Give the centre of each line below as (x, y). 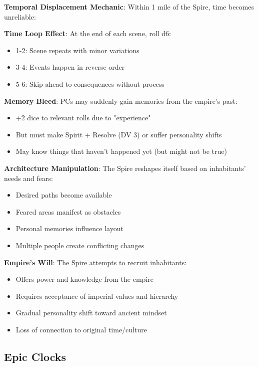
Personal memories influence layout (69, 228)
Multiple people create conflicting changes (80, 245)
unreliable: (20, 16)
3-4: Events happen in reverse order (70, 67)
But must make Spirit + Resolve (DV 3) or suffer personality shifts (119, 134)
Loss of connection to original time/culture (81, 329)
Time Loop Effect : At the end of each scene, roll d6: (88, 33)
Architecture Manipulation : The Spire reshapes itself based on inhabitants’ (125, 168)
